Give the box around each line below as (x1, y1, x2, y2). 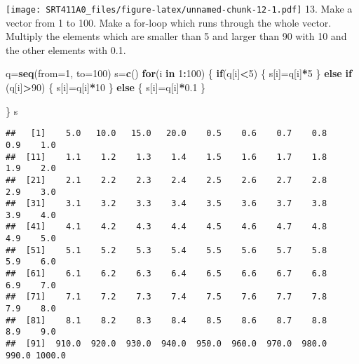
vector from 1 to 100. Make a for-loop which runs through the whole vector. (6, 15, 332, 29)
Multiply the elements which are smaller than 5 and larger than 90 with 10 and (6, 29, 347, 43)
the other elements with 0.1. (6, 42, 126, 57)
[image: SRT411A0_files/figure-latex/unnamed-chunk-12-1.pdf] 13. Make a (6, 1, 353, 15)
